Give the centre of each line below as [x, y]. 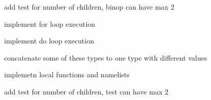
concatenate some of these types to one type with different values [106, 57]
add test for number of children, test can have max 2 [86, 91]
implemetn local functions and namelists [67, 74]
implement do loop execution [49, 41]
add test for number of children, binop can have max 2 [89, 7]
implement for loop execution [50, 23]
